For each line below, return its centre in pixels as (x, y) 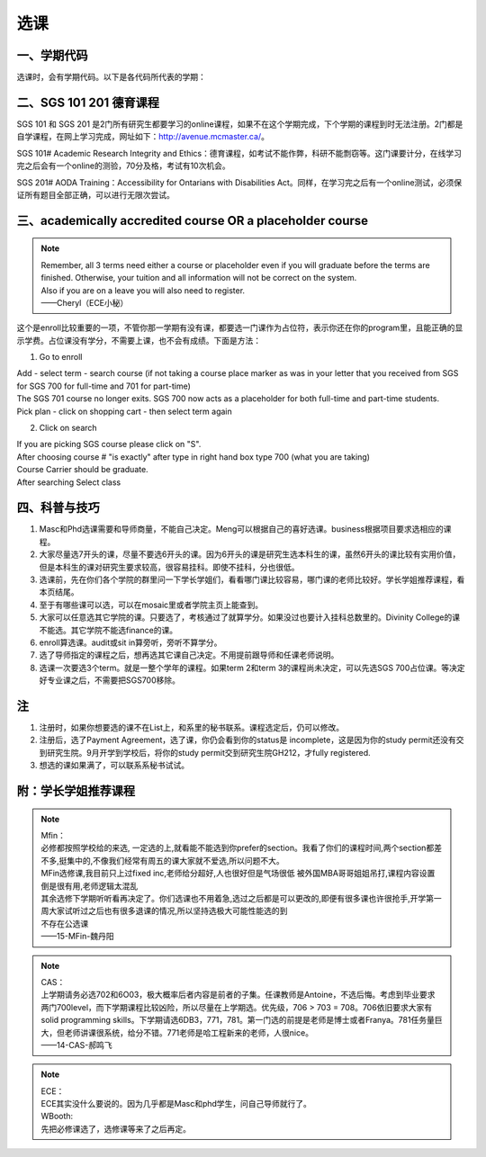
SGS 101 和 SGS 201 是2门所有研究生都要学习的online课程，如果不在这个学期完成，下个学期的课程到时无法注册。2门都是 (240, 124)
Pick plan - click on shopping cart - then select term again (125, 411)
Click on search (68, 428)
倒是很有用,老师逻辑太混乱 (90, 885)
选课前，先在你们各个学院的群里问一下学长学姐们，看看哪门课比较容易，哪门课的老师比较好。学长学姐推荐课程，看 (252, 579)
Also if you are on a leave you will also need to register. (143, 290)
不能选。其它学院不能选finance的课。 (108, 630)
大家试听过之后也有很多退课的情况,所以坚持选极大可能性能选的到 (168, 911)
